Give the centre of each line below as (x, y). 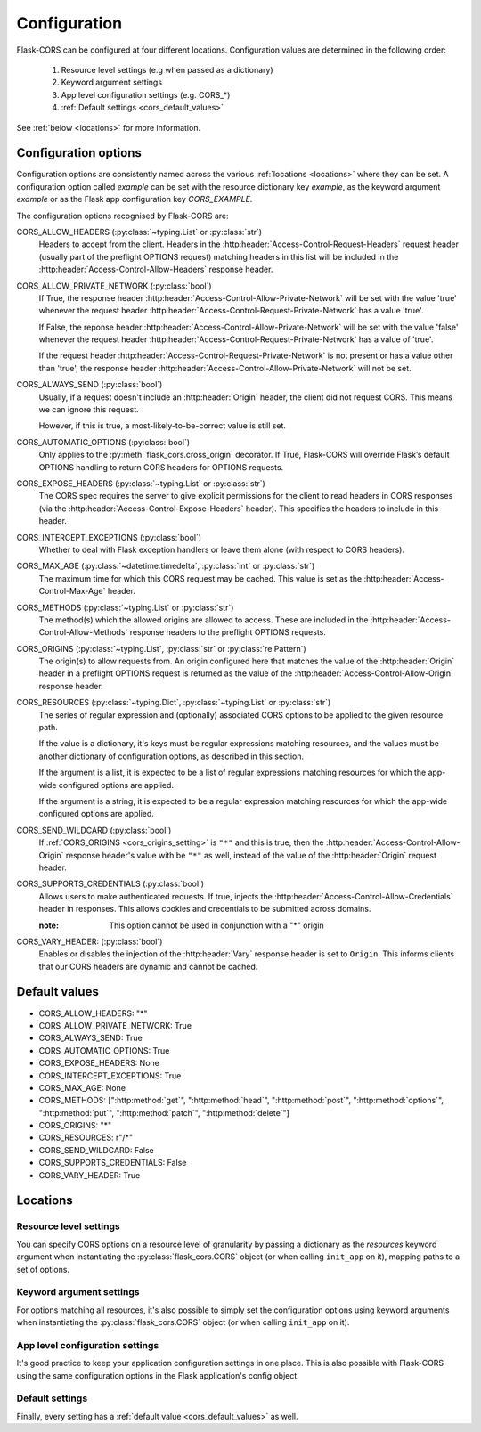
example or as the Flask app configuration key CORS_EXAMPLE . (135, 199)
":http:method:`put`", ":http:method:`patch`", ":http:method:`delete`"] (164, 1112)
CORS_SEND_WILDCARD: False (97, 1150)
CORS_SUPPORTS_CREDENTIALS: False (113, 1163)
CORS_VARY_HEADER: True (90, 1175)
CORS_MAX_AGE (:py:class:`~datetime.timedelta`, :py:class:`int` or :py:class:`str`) (166, 566)
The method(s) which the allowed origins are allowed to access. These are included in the (204, 620)
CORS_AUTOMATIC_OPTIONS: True (104, 1050)
